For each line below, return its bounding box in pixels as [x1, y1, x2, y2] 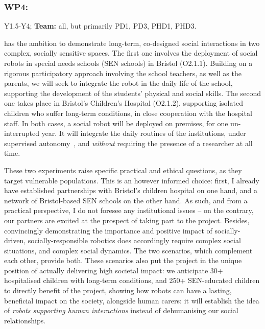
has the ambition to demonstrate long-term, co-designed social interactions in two [4, 37, 260, 48]
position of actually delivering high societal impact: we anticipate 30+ [4, 265, 223, 275]
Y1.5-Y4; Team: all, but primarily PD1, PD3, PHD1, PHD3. [4, 20, 197, 31]
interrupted [4, 128, 39, 138]
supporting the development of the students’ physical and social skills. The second [4, 87, 261, 98]
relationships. [4, 315, 46, 325]
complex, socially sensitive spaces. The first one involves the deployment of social [4, 48, 258, 58]
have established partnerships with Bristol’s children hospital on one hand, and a [4, 185, 257, 196]
